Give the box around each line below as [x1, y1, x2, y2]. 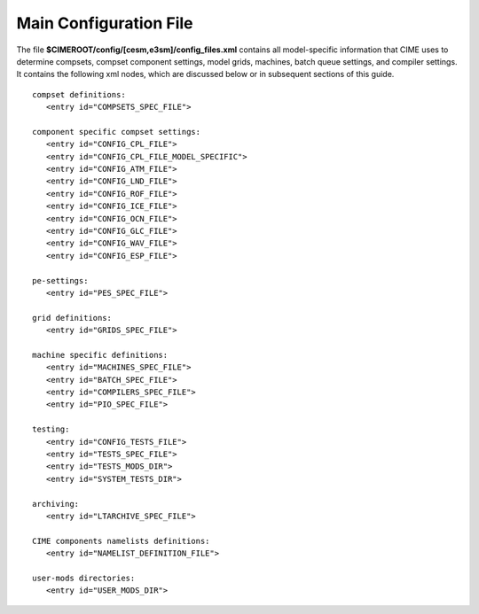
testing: [32, 424, 70, 434]
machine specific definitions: [32, 350, 169, 360]
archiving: [32, 499, 80, 509]
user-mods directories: [32, 572, 136, 583]
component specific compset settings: [32, 127, 201, 136]
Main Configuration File [16, 13, 194, 33]
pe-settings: [32, 276, 89, 285]
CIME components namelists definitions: [32, 536, 210, 546]
